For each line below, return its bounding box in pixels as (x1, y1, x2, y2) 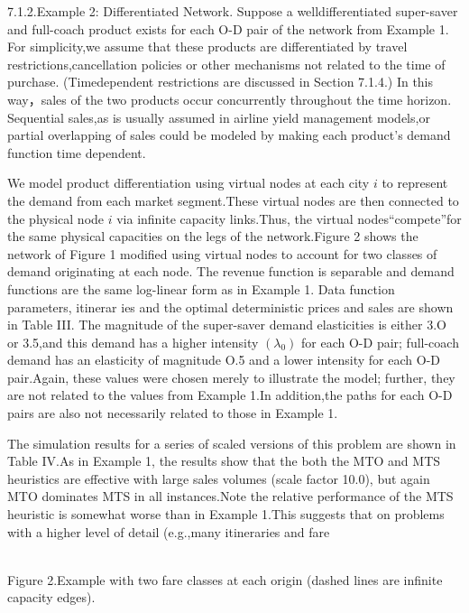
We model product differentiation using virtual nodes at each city (7, 173, 370, 192)
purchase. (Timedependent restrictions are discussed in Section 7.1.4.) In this (7, 72, 434, 91)
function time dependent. (7, 143, 146, 162)
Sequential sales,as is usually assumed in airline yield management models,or (7, 107, 430, 126)
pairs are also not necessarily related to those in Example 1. (7, 404, 338, 423)
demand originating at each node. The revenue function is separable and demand (7, 262, 455, 281)
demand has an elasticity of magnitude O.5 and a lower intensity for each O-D (7, 350, 440, 369)
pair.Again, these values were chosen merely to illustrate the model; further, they (7, 367, 455, 386)
